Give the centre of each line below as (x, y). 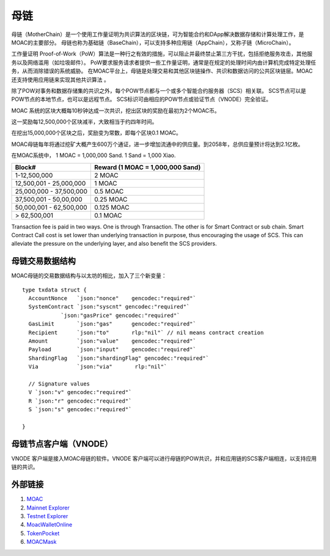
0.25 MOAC (111, 199)
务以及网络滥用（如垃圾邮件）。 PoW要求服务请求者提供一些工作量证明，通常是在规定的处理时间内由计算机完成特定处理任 (164, 62)
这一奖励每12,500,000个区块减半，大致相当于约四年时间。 (84, 122)
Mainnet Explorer (48, 508)
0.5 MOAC (109, 191)
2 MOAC (106, 175)
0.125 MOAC (112, 207)
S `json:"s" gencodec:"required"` (80, 410)
